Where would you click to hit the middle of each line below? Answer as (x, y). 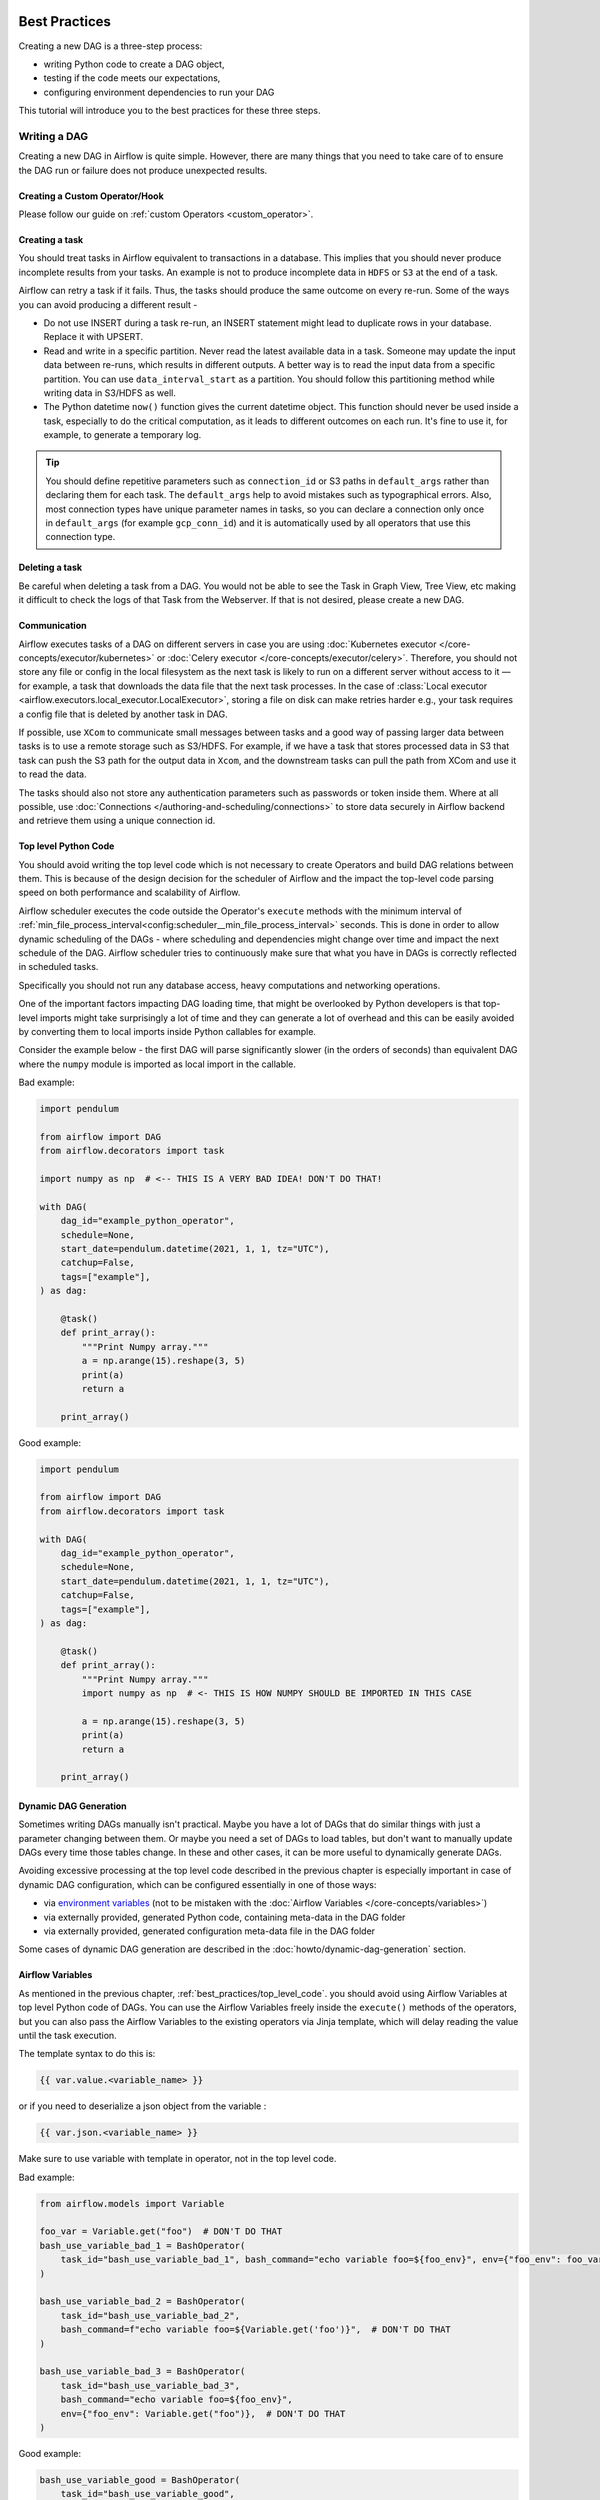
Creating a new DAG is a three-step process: (110, 46)
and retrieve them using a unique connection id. (117, 821)
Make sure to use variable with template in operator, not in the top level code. (177, 2159)
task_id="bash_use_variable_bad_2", (150, 2315)
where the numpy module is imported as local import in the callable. (157, 1064)
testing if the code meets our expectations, (132, 78)
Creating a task (51, 239)
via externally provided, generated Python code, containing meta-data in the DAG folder (224, 1917)
